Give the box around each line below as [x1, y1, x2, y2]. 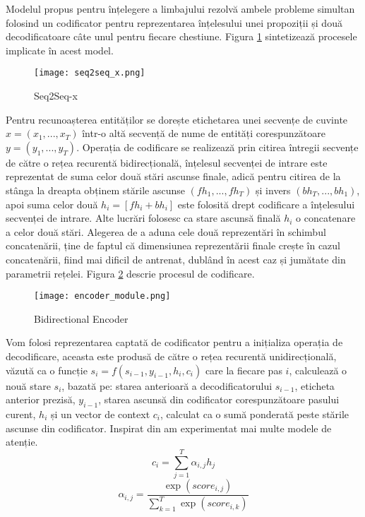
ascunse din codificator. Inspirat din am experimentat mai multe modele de [6, 420, 332, 435]
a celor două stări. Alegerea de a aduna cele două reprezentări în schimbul [6, 224, 326, 239]
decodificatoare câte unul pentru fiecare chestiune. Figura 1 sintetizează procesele [6, 29, 357, 44]
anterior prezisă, [6, 392, 76, 407]
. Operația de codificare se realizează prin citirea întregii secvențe [76, 139, 359, 154]
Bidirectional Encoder [34, 311, 128, 326]
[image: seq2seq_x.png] [34, 68, 145, 78]
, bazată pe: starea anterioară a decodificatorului [61, 378, 273, 393]
